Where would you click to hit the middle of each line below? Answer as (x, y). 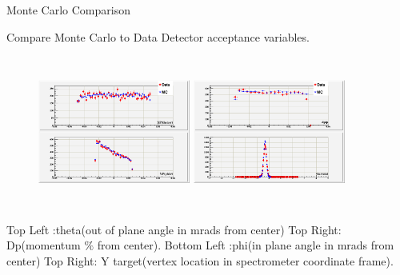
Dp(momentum (44, 245)
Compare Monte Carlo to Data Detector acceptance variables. (158, 36)
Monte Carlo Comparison (68, 10)
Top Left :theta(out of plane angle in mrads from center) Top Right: (174, 229)
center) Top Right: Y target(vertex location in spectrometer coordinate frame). (200, 260)
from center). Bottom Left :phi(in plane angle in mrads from (246, 245)
